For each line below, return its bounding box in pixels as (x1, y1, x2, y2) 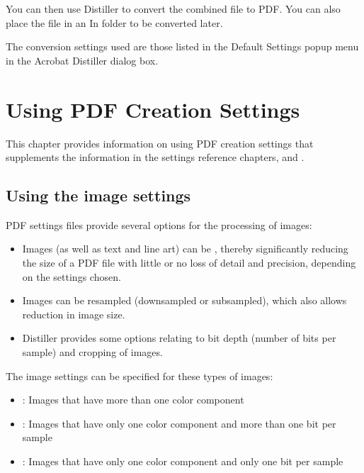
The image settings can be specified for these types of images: (6, 368, 273, 383)
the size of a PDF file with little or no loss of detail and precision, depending (22, 255, 356, 270)
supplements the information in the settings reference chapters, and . (6, 150, 305, 165)
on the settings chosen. (22, 269, 121, 284)
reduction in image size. (22, 306, 125, 321)
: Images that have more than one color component (22, 392, 244, 407)
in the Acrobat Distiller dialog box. (6, 52, 159, 67)
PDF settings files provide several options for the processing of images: (6, 217, 312, 232)
